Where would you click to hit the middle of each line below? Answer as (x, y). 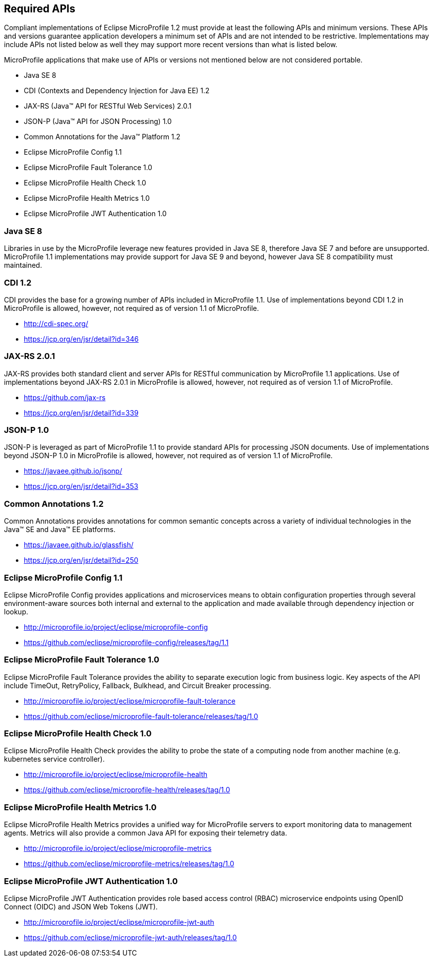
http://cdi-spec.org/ (56, 323)
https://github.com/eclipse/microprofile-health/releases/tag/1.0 (127, 790)
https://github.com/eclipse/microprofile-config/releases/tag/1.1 (126, 642)
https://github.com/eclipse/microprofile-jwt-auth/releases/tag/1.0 (130, 937)
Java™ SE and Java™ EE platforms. (60, 530)
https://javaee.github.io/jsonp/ (73, 471)
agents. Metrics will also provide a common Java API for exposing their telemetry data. (146, 833)
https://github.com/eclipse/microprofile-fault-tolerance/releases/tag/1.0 (141, 716)
